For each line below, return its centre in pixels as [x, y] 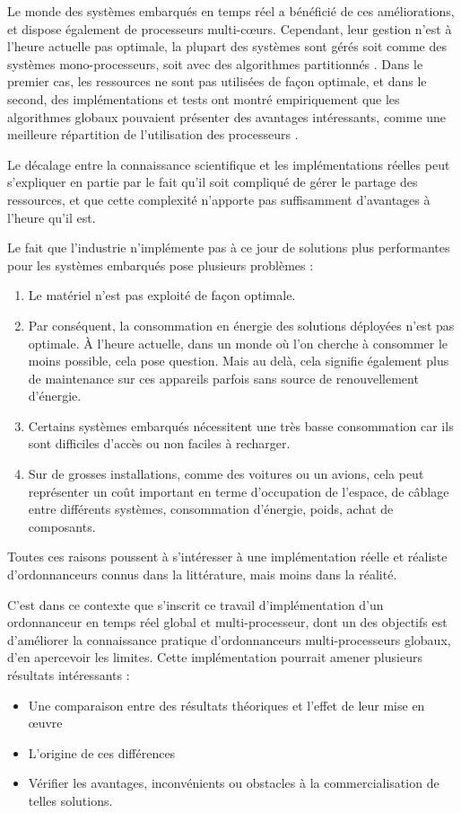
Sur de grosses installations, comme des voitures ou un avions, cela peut [226, 474]
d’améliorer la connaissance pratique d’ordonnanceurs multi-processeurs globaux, [229, 639]
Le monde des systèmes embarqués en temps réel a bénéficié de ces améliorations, [231, 11]
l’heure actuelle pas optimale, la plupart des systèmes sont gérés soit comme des [227, 46]
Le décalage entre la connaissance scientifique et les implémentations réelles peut [229, 164]
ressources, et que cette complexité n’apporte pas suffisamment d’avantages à [219, 199]
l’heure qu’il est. [52, 217]
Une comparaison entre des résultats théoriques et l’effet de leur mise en [226, 705]
